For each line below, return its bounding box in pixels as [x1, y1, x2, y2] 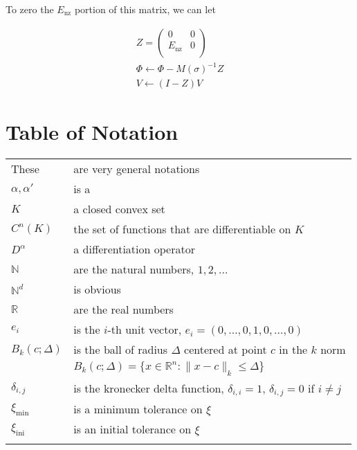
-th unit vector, [107, 321, 182, 338]
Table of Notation [6, 118, 178, 146]
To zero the [6, 2, 54, 16]
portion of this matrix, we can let [74, 2, 216, 16]
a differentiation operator [73, 241, 195, 258]
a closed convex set [73, 201, 165, 217]
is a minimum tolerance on [73, 401, 203, 417]
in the [279, 341, 308, 358]
